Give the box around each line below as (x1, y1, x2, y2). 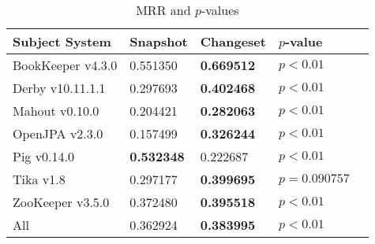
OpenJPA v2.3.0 (13, 124, 103, 142)
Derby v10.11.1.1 (13, 79, 106, 97)
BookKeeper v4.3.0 (13, 56, 118, 74)
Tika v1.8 (13, 170, 66, 188)
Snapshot (129, 32, 188, 50)
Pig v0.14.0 (13, 147, 75, 165)
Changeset (200, 32, 266, 50)
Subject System (13, 32, 111, 50)
